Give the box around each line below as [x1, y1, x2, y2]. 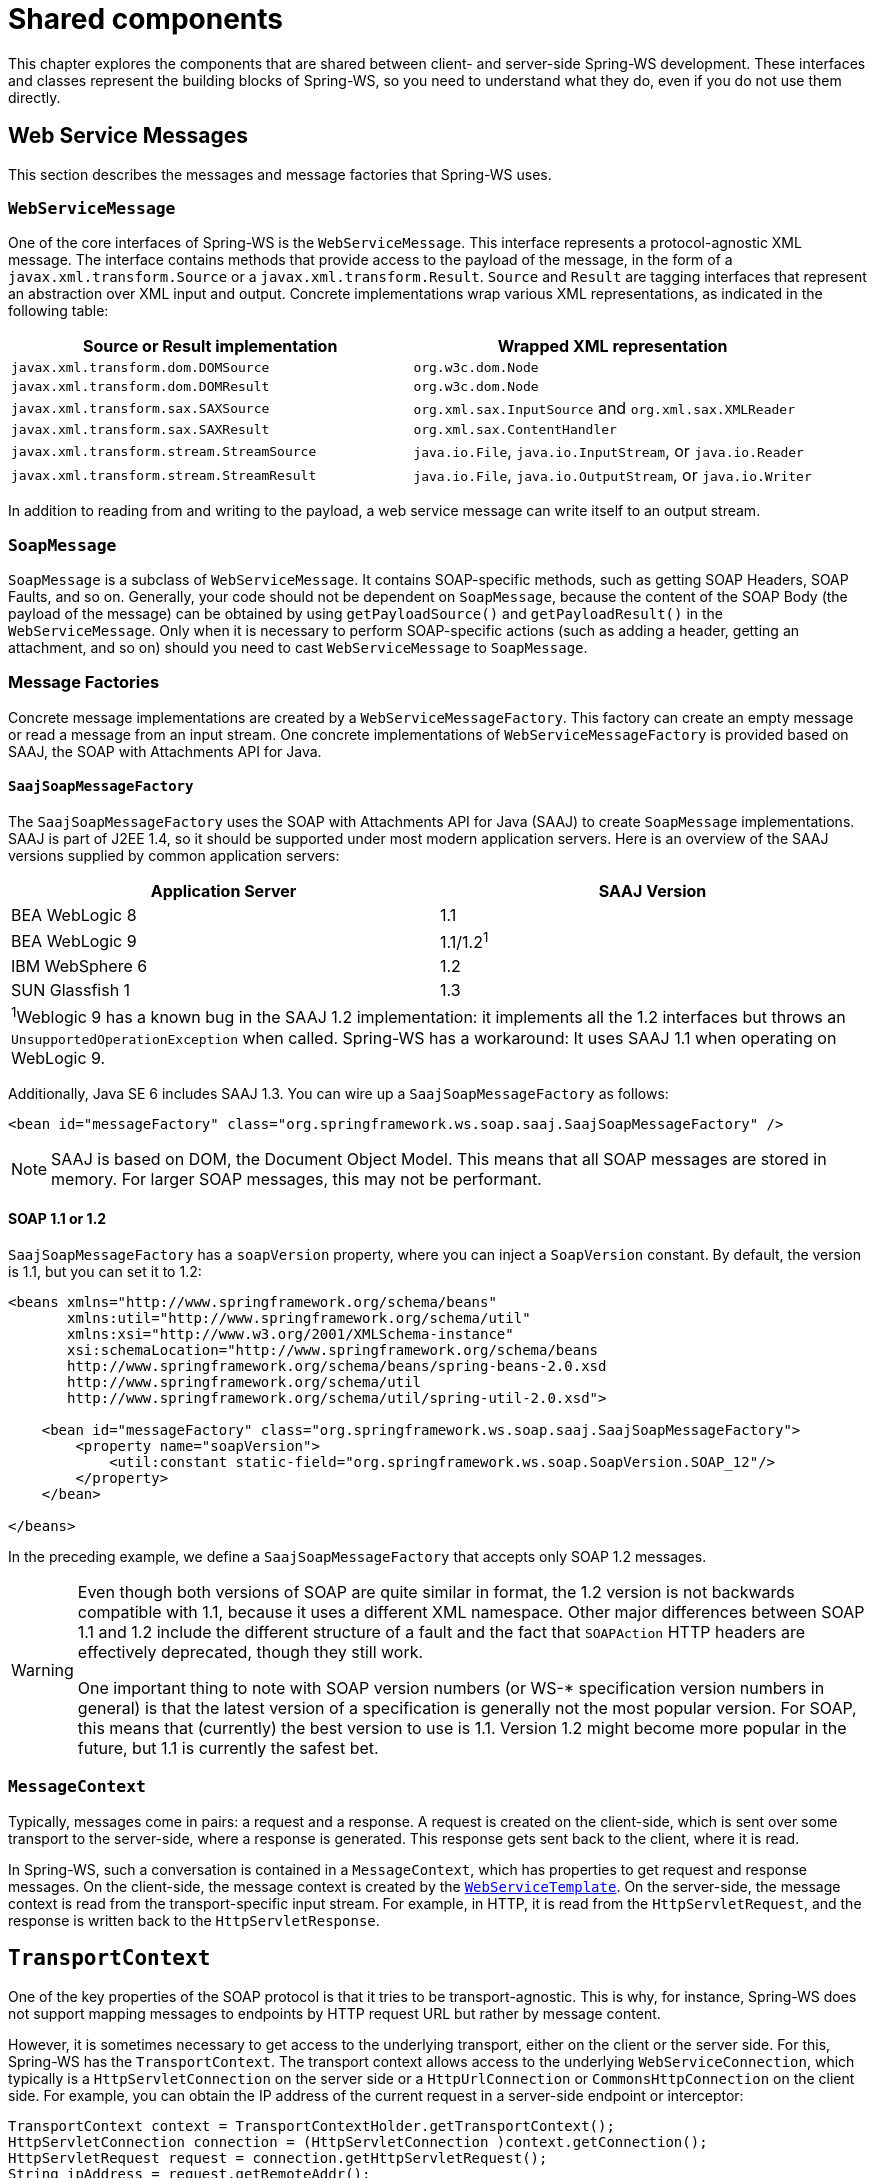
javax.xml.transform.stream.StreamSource [11, 443, 317, 459]
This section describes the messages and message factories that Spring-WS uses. [8, 165, 552, 183]
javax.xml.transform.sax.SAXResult [11, 422, 270, 438]
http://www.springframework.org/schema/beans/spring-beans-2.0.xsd [67, 1357, 607, 1374]
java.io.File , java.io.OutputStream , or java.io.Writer [413, 465, 812, 486]
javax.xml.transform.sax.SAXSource [11, 400, 270, 416]
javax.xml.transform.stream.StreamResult [11, 467, 317, 483]
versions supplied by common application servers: [8, 847, 340, 865]
